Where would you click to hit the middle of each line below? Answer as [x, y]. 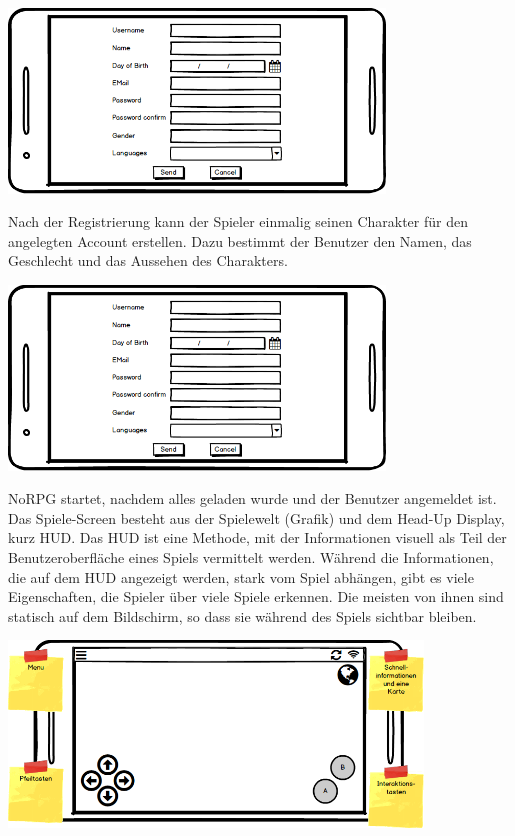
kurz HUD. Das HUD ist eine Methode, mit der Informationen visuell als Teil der [257, 537]
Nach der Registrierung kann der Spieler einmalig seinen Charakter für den [238, 221]
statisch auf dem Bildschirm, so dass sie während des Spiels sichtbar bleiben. [242, 615]
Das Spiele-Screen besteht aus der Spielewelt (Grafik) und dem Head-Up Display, [256, 517]
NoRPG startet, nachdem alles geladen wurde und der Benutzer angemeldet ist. [252, 498]
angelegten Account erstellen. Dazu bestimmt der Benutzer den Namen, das [240, 240]
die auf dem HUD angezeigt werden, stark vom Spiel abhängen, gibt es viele [241, 576]
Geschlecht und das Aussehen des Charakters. [148, 260]
